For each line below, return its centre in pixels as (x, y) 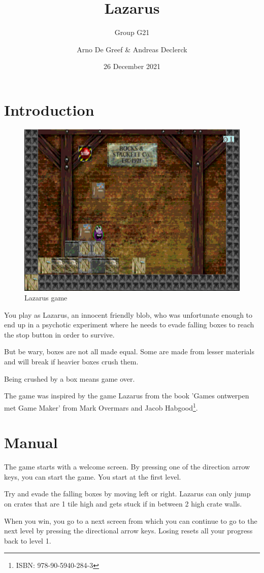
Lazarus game (46, 298)
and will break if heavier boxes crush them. (71, 362)
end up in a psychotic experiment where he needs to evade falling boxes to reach (129, 325)
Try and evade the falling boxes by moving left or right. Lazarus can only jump (127, 494)
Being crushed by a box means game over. (70, 378)
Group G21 (132, 32)
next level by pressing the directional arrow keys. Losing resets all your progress (128, 531)
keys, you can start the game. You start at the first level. (93, 476)
